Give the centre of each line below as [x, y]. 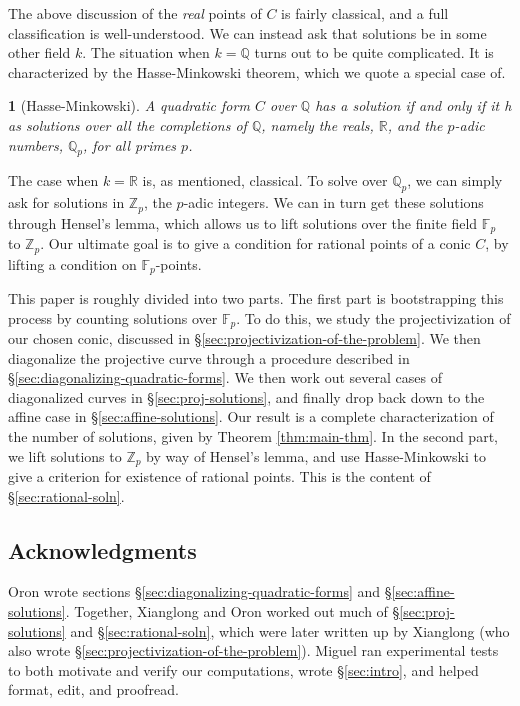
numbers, [35, 144]
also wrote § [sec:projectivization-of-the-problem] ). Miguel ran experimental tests [253, 650]
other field [39, 52]
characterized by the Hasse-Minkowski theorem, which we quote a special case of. [257, 71]
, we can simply [455, 180]
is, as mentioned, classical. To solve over [265, 180]
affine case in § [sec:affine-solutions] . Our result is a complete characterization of [251, 416]
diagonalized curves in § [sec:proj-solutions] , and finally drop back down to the [246, 396]
